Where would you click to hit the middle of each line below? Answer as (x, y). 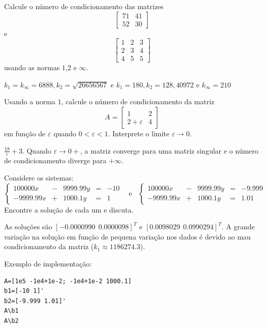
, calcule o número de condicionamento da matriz (138, 101)
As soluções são (28, 227)
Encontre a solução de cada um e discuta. (69, 209)
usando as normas (32, 67)
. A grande (238, 227)
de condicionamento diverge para (55, 160)
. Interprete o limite (139, 133)
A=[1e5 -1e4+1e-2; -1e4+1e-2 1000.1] (68, 281)
